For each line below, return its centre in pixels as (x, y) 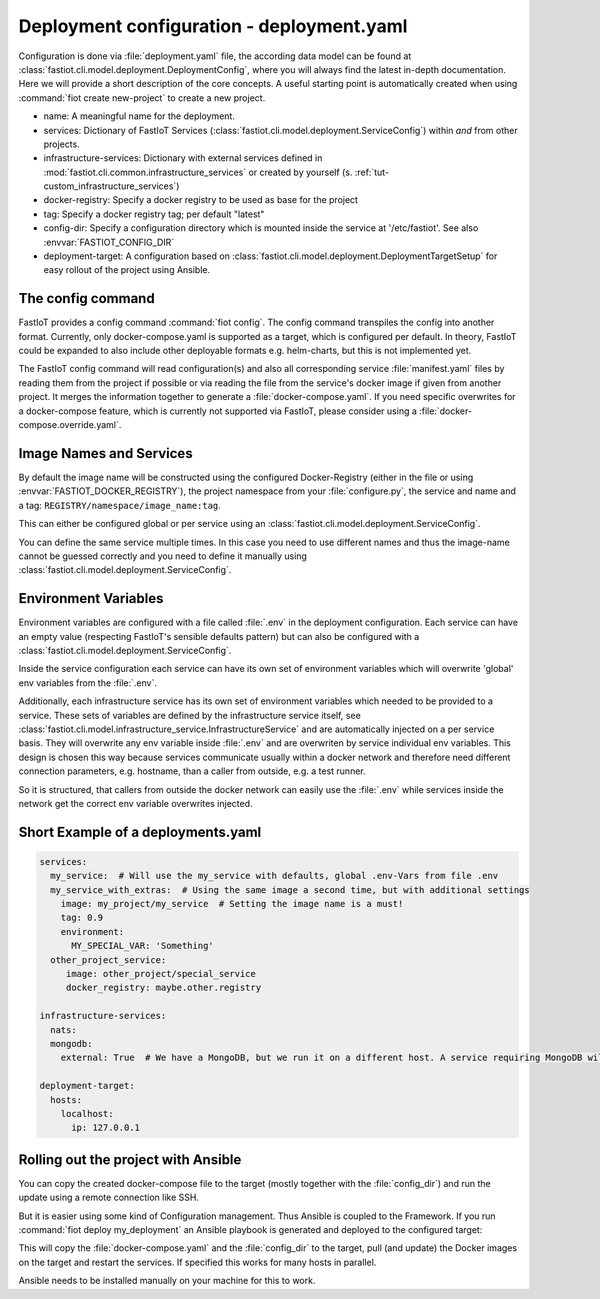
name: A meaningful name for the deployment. (139, 116)
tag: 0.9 (82, 918)
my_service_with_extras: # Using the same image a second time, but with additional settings (290, 889)
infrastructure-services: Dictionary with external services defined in (183, 158)
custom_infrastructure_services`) (111, 186)
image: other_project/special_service (161, 974)
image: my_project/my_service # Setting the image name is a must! (232, 904)
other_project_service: (108, 959)
